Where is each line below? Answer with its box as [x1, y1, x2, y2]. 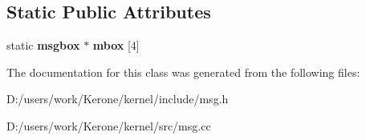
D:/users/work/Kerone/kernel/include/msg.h [6, 90, 229, 107]
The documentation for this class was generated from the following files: [6, 63, 360, 80]
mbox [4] [92, 37, 140, 54]
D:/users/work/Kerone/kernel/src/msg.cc [6, 117, 211, 134]
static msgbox [6, 37, 80, 54]
